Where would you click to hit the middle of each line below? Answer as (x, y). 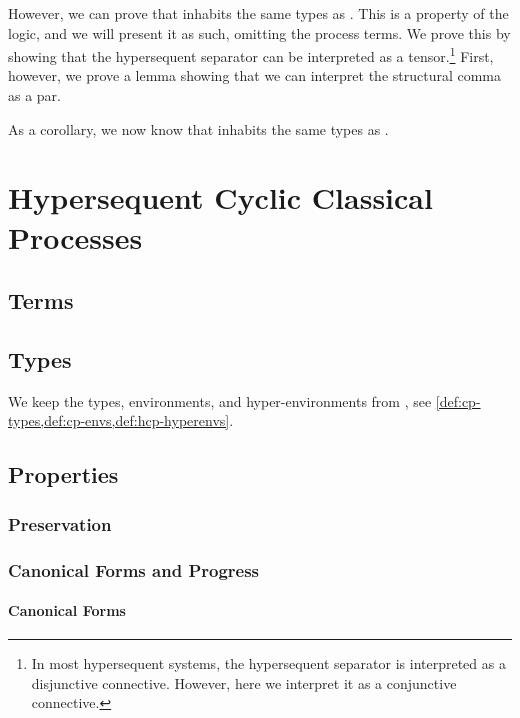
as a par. (35, 95)
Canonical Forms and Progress (134, 569)
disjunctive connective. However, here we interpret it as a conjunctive (244, 682)
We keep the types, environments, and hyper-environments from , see (220, 400)
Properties (63, 474)
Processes (75, 236)
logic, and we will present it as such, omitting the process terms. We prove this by (259, 32)
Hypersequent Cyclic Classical (220, 197)
